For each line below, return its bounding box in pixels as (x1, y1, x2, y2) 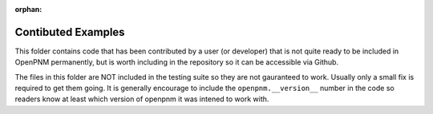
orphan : (14, 5, 42, 14)
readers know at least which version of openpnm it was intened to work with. (14, 94, 269, 104)
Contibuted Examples (14, 25, 125, 39)
